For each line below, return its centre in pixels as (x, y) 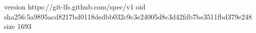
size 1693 (18, 26)
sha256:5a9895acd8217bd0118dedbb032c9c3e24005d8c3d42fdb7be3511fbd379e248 (128, 16)
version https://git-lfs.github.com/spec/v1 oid (75, 6)
